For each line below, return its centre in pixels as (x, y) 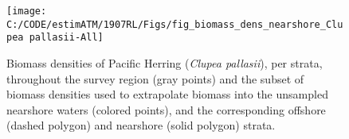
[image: (27, 11)
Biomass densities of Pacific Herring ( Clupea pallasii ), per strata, (165, 62)
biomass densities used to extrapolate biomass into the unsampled (167, 94)
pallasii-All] (66, 38)
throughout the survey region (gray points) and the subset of (155, 78)
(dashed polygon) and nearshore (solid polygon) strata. (141, 125)
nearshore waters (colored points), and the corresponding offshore (166, 109)
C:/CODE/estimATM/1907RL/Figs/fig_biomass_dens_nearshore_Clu (175, 24)
